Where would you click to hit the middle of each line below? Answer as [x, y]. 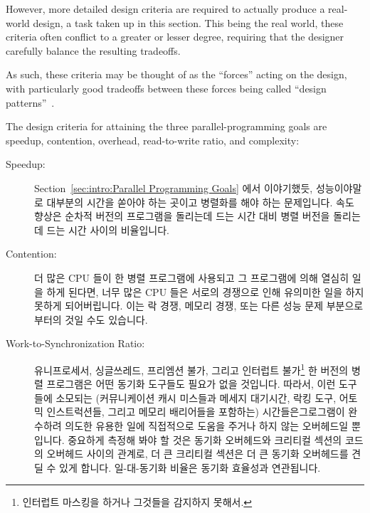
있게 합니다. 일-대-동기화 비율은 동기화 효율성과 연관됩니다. [190, 467]
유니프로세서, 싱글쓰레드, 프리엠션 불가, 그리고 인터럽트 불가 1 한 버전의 [191, 369]
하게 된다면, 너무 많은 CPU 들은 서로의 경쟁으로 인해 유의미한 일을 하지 [205, 291]
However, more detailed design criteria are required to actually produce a [165, 9]
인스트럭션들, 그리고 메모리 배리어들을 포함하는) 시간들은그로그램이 [196, 412]
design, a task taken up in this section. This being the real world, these [188, 22]
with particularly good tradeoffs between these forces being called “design [166, 88]
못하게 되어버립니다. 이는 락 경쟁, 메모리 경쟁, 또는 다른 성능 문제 [179, 306]
